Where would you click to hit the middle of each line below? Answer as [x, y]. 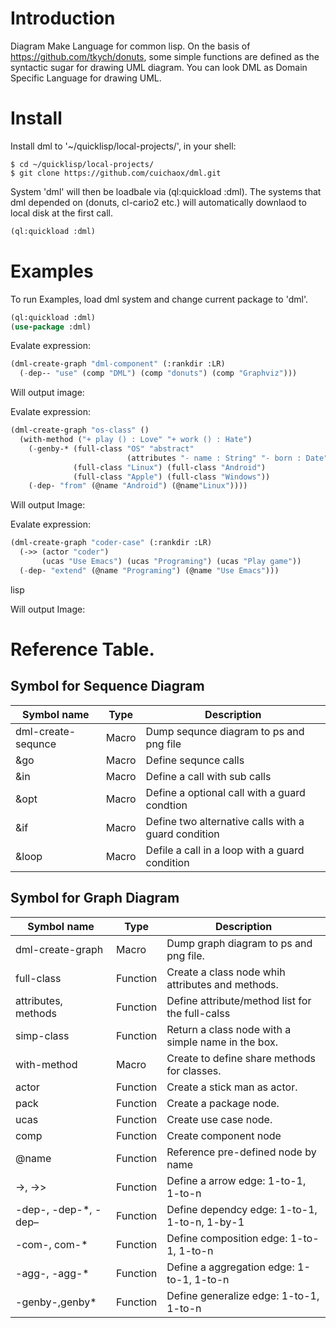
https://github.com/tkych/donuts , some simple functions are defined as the [165, 56]
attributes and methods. [222, 984]
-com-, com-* [51, 1244]
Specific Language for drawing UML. [86, 78]
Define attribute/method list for [239, 1000]
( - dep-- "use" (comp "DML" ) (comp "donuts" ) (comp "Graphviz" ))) [158, 373]
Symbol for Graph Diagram [95, 898]
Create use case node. [219, 1119]
